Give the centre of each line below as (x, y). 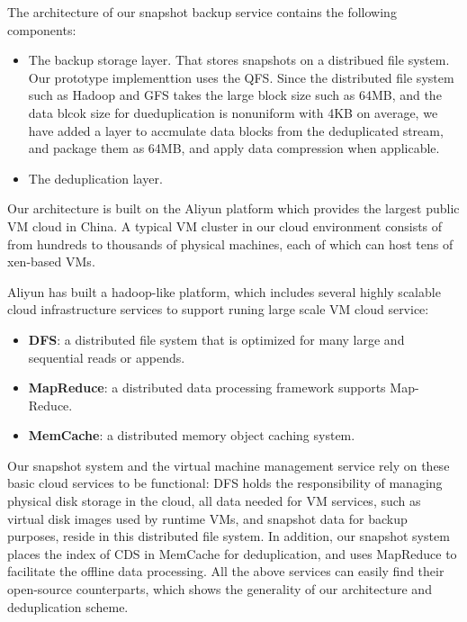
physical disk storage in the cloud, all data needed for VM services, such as (214, 501)
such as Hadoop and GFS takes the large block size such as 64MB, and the (235, 95)
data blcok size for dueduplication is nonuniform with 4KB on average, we (233, 112)
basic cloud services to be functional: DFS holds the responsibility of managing (225, 483)
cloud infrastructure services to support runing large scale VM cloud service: (218, 309)
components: (42, 29)
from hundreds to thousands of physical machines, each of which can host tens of (230, 243)
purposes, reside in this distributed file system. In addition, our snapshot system (229, 536)
